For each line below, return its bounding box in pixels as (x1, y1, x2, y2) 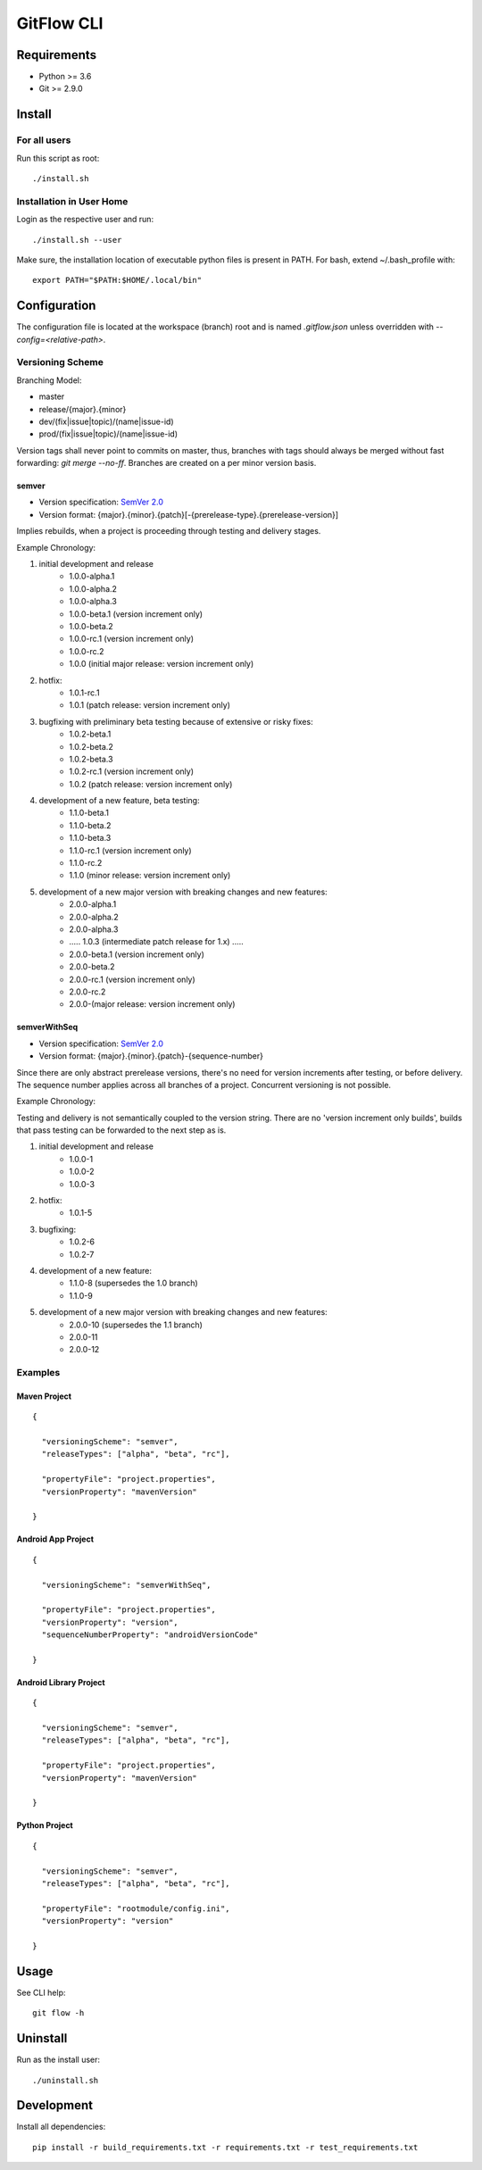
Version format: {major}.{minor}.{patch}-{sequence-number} (38, 1051, 263, 1061)
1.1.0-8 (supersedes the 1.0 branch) (69, 1277, 198, 1289)
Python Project (16, 1820, 73, 1831)
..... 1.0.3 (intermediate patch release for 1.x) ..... (69, 936, 245, 947)
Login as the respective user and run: (16, 214, 154, 225)
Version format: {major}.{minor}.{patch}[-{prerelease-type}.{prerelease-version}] (38, 509, 339, 520)
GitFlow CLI (16, 13, 104, 33)
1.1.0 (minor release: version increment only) (69, 870, 231, 881)
